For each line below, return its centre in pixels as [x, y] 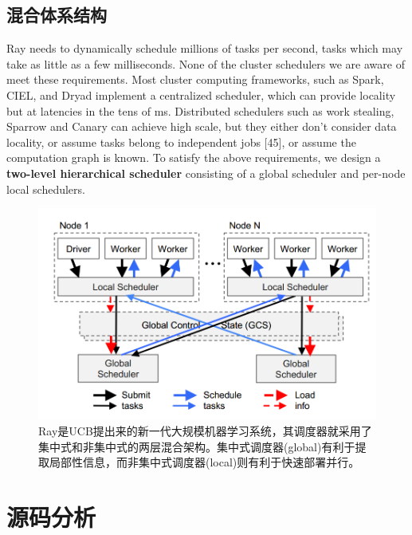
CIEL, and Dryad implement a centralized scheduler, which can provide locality [201, 94]
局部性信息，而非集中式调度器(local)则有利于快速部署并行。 [204, 462]
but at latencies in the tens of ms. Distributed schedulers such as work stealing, [200, 110]
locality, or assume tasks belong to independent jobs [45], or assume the [181, 142]
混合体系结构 [57, 15]
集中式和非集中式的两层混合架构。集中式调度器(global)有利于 [197, 446]
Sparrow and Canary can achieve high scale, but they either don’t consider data [202, 126]
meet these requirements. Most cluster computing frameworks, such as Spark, [195, 79]
